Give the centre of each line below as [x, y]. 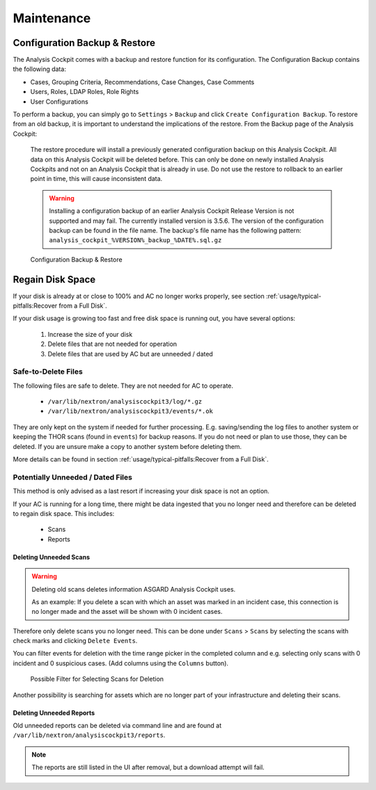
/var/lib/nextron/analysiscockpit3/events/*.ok [131, 411]
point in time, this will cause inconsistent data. [96, 179]
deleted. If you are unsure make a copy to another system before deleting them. [127, 446]
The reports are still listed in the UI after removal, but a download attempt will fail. [148, 767]
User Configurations [59, 102]
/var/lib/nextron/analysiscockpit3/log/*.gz [125, 402]
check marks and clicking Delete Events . [75, 641]
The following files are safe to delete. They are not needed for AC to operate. [123, 386]
